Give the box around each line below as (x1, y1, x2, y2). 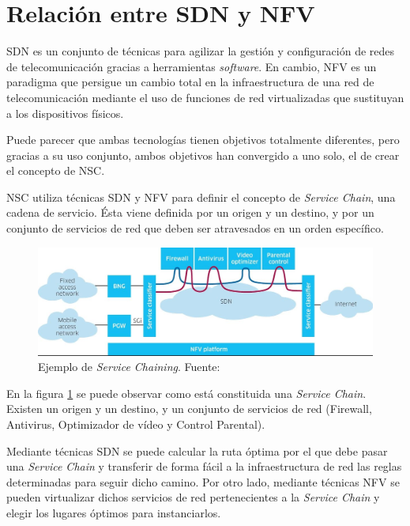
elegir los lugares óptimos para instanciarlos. (6, 505, 221, 521)
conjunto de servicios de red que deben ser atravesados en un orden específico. (6, 220, 384, 237)
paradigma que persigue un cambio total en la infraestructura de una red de (6, 74, 374, 90)
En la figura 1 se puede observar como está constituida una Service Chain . (6, 384, 367, 401)
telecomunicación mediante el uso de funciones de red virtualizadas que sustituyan (6, 89, 404, 105)
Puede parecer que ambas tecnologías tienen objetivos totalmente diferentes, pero (6, 131, 400, 148)
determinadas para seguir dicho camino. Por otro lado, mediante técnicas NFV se (6, 473, 400, 490)
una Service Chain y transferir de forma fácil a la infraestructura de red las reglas (6, 458, 402, 475)
